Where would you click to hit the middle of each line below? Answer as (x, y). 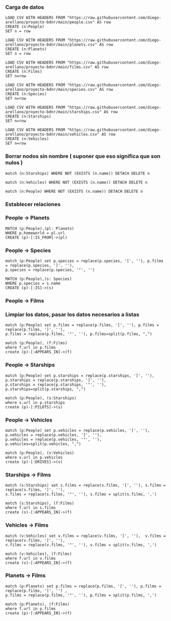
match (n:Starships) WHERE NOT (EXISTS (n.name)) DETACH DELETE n (78, 173)
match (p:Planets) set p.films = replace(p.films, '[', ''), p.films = (83, 586)
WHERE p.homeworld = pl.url (35, 233)
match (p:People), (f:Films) (36, 343)
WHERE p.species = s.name (33, 284)
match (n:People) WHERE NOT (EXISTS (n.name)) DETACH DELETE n (74, 191)
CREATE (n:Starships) (28, 116)
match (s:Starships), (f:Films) (40, 504)
